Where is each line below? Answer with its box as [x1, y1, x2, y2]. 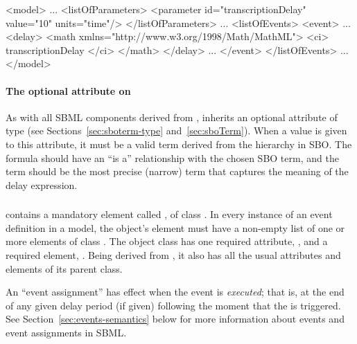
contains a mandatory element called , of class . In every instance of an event [6, 207, 333, 221]
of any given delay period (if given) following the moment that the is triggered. [6, 298, 341, 312]
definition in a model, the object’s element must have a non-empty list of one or [6, 220, 345, 235]
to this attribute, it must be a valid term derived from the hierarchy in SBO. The [6, 136, 352, 151]
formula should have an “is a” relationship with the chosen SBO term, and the [6, 150, 339, 165]
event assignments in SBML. [6, 325, 127, 339]
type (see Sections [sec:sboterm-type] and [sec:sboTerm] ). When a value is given [6, 123, 347, 138]
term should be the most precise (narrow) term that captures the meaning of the [6, 164, 349, 179]
